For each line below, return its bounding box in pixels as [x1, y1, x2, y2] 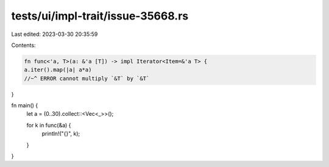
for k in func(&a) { [26, 121, 71, 129]
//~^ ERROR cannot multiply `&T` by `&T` [24, 75, 150, 82]
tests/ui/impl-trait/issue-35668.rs [11, 9, 189, 23]
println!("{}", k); [41, 130, 80, 137]
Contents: [11, 41, 36, 49]
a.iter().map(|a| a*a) [24, 66, 92, 73]
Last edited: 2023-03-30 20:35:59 [11, 30, 98, 38]
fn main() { [11, 102, 38, 109]
